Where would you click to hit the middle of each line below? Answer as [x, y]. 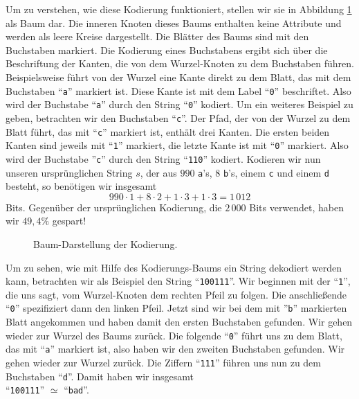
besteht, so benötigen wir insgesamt [81, 186]
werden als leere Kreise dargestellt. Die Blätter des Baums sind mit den [157, 36]
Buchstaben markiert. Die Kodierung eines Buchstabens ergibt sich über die [167, 50]
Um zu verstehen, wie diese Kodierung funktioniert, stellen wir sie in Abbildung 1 [179, 9]
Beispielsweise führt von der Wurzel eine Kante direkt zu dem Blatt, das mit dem [178, 77]
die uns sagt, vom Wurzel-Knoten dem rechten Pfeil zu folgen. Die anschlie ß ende [176, 294]
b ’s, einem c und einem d [276, 172]
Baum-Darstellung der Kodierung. [105, 243]
